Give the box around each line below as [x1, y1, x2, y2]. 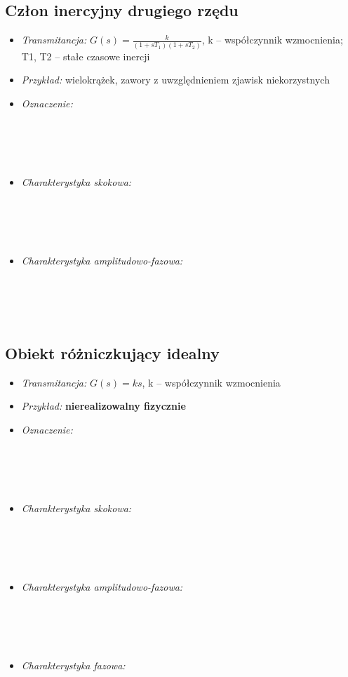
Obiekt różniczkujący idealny [5, 342, 220, 363]
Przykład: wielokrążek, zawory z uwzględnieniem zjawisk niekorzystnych [21, 72, 330, 87]
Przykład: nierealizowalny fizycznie [21, 398, 186, 413]
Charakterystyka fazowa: [21, 657, 126, 672]
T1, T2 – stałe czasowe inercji [21, 48, 150, 63]
